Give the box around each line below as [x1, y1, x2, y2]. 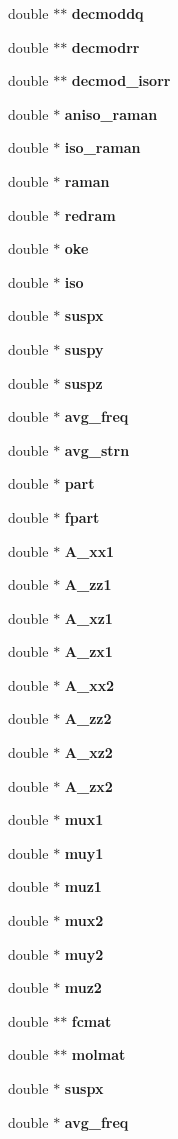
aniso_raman [64, 103, 158, 124]
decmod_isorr [71, 70, 171, 91]
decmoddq [71, 3, 144, 23]
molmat [71, 1044, 126, 1065]
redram [64, 204, 116, 225]
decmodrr [71, 36, 140, 57]
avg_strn [64, 439, 130, 460]
